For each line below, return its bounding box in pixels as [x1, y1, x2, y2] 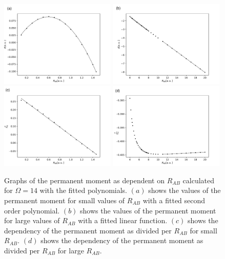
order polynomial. [4, 205, 60, 215]
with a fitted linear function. [78, 215, 168, 226]
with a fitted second [142, 195, 206, 205]
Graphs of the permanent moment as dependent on [4, 175, 165, 185]
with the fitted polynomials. [39, 185, 128, 196]
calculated [182, 175, 214, 185]
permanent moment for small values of [4, 195, 125, 205]
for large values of [4, 215, 60, 226]
